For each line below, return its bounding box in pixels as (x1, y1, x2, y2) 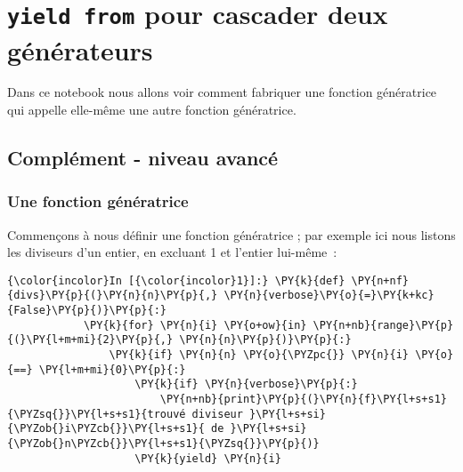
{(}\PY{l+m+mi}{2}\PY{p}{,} (7, 333, 174, 347)
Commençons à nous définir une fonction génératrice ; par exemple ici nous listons (7, 225, 456, 244)
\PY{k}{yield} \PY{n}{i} (134, 452, 281, 465)
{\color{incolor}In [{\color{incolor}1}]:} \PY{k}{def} (7, 274, 345, 287)
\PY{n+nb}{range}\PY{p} (313, 318, 454, 332)
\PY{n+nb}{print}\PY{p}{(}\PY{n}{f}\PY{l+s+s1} (159, 393, 447, 406)
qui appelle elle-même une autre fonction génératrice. (7, 100, 296, 119)
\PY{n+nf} (351, 274, 410, 287)
